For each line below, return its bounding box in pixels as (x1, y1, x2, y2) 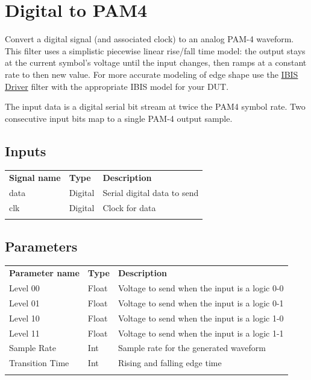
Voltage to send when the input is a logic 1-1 (118, 326, 284, 339)
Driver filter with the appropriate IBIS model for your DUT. (5, 80, 229, 92)
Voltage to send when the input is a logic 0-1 (118, 296, 284, 309)
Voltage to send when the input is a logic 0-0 (118, 282, 284, 294)
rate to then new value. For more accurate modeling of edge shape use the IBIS (5, 68, 298, 80)
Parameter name (9, 267, 80, 279)
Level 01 (9, 296, 40, 309)
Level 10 (9, 311, 40, 324)
